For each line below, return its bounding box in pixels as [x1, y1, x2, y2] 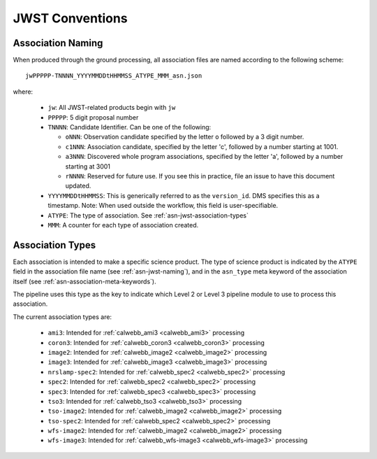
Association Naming [13, 37, 103, 49]
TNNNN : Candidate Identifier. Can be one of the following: [47, 123, 212, 132]
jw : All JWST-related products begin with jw [47, 104, 176, 112]
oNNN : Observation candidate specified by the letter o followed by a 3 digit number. [65, 133, 304, 141]
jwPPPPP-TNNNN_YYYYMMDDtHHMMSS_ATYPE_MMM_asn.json [25, 72, 202, 80]
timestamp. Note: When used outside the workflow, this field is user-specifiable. [47, 202, 279, 210]
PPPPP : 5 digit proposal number [47, 113, 139, 122]
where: [13, 87, 34, 96]
